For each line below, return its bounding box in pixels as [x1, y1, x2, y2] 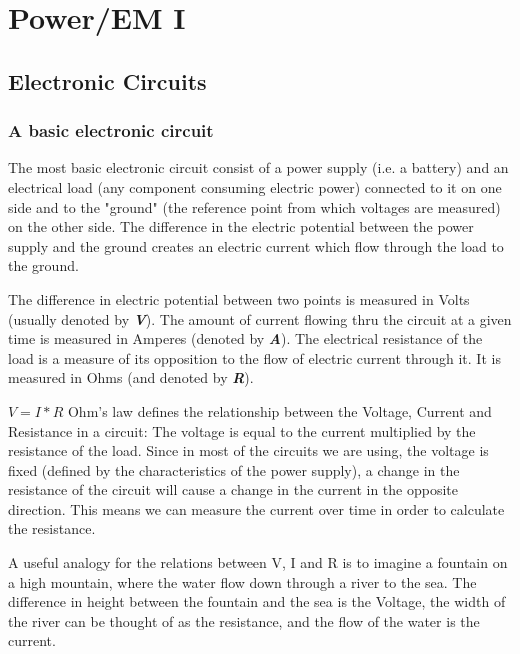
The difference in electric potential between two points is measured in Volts [8, 288, 470, 309]
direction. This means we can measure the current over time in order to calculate [8, 498, 505, 519]
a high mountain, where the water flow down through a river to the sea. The [8, 571, 477, 592]
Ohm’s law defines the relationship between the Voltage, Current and [67, 400, 492, 421]
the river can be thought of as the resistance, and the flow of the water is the [8, 610, 480, 631]
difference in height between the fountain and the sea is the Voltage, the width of [8, 591, 506, 612]
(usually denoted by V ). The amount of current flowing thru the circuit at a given [8, 308, 512, 329]
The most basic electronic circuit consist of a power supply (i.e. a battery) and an [8, 157, 509, 178]
